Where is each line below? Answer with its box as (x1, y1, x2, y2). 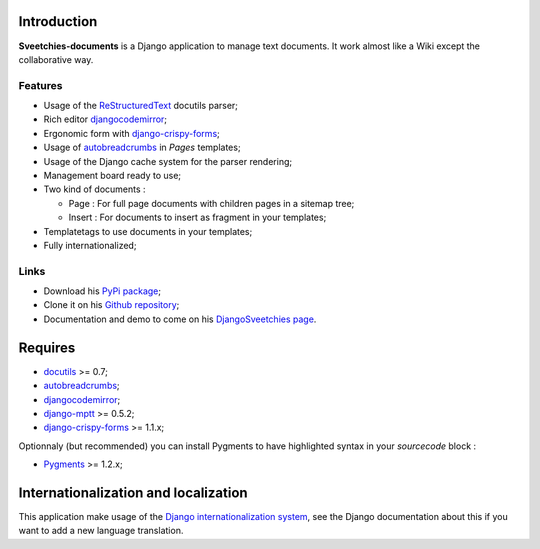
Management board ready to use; (43, 170, 182, 181)
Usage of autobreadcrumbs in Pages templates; (43, 141, 241, 154)
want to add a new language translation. (18, 525, 184, 537)
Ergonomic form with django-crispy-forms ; (43, 127, 220, 139)
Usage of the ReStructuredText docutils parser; (43, 100, 239, 112)
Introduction (18, 13, 98, 30)
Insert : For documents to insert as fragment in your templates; (68, 211, 327, 224)
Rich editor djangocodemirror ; (43, 113, 168, 125)
